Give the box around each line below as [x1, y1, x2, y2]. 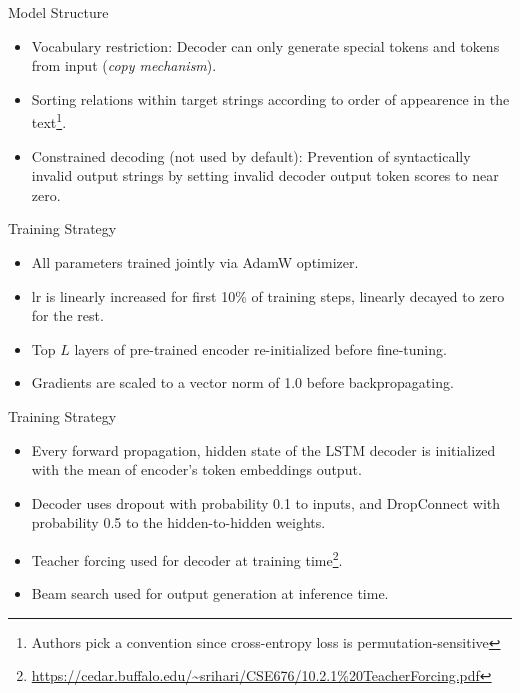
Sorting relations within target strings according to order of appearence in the [31, 88, 510, 109]
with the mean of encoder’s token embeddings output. [31, 459, 362, 480]
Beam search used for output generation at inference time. [31, 583, 389, 604]
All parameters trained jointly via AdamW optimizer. [31, 252, 359, 272]
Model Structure [8, 2, 109, 22]
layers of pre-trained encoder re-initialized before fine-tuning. [74, 338, 447, 359]
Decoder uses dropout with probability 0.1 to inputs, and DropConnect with [31, 492, 501, 513]
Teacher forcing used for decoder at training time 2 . [31, 546, 343, 570]
